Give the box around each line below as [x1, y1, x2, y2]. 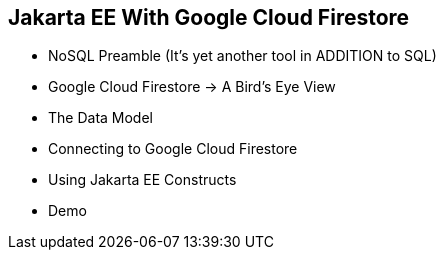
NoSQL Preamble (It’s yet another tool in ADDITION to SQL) [48, 47, 437, 65]
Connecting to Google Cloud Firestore [48, 140, 298, 158]
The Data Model [48, 109, 153, 127]
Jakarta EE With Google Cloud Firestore [8, 5, 410, 30]
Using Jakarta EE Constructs [48, 171, 237, 189]
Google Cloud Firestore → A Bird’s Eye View [48, 78, 336, 96]
